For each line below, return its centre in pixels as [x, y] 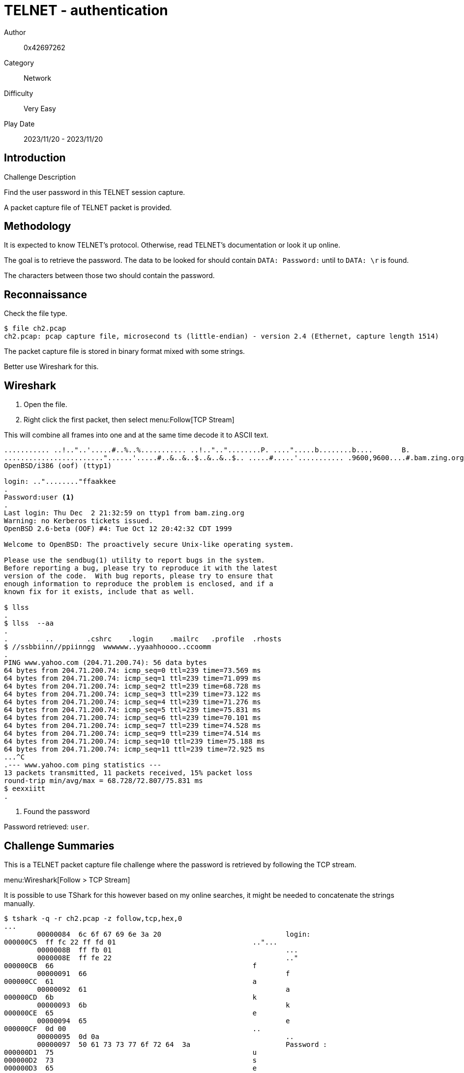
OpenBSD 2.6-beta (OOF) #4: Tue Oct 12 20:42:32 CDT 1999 [118, 529]
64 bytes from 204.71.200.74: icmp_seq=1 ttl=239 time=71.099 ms [132, 679]
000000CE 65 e [130, 1013]
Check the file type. [36, 314]
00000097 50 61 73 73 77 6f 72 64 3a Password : [182, 1044]
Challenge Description [40, 177]
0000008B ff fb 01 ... [168, 950]
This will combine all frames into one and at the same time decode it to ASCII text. [136, 435]
